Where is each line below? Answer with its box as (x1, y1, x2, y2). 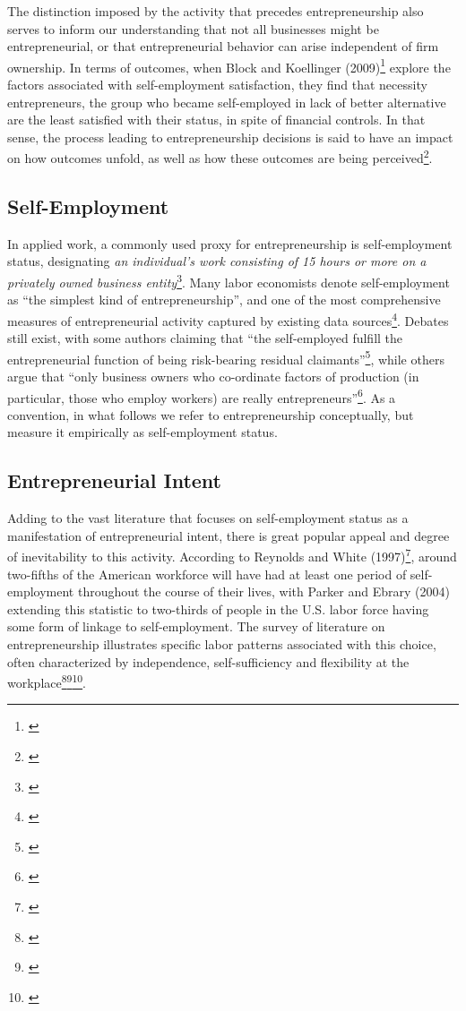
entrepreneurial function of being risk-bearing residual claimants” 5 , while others (7, 347, 444, 368)
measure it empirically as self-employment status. (7, 423, 278, 441)
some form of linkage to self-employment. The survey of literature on (7, 617, 385, 636)
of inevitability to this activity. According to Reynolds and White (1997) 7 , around (7, 544, 457, 566)
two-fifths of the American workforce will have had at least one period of (7, 564, 407, 583)
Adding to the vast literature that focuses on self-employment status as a (7, 509, 409, 527)
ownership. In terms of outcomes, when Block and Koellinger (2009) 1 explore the (7, 55, 451, 76)
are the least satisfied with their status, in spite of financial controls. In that (7, 110, 426, 129)
